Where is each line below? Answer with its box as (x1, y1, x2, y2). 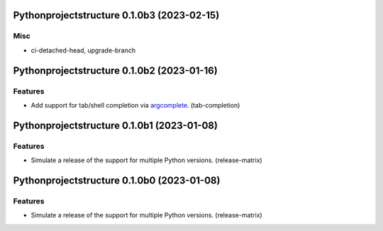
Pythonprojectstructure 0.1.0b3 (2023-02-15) (13, 9, 220, 21)
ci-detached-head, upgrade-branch (30, 46, 136, 55)
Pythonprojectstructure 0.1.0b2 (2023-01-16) (13, 64, 218, 77)
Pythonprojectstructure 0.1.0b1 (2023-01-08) (13, 119, 218, 131)
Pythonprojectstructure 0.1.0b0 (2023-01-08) (13, 174, 221, 186)
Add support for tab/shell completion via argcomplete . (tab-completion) (30, 101, 240, 109)
